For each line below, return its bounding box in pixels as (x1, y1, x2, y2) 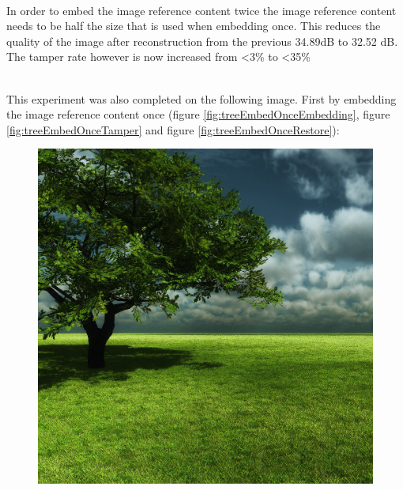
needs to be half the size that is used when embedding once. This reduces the (6, 17, 381, 34)
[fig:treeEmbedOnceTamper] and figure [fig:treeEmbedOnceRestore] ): (6, 121, 340, 138)
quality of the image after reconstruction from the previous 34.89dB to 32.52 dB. (6, 32, 398, 49)
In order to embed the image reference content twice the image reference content (6, 2, 397, 18)
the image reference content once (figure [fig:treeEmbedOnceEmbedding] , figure (6, 106, 390, 122)
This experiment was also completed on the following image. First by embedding (6, 90, 397, 107)
